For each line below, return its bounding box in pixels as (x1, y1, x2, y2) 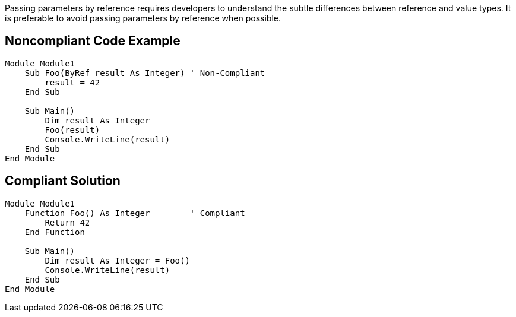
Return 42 (45, 217, 90, 227)
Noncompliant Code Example (5, 33, 181, 49)
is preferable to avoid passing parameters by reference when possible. (5, 13, 281, 23)
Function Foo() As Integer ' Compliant (24, 208, 245, 218)
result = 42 (45, 77, 100, 87)
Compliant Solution (5, 173, 121, 189)
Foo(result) (45, 125, 100, 135)
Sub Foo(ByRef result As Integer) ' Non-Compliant (24, 68, 265, 78)
